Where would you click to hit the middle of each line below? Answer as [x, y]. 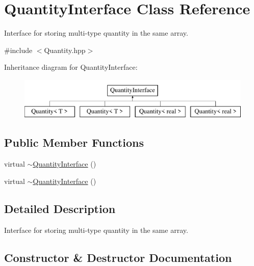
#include [18, 50]
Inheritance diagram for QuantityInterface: [71, 67]
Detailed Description [60, 208]
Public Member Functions [74, 142]
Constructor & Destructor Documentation [118, 257]
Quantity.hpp [65, 50]
